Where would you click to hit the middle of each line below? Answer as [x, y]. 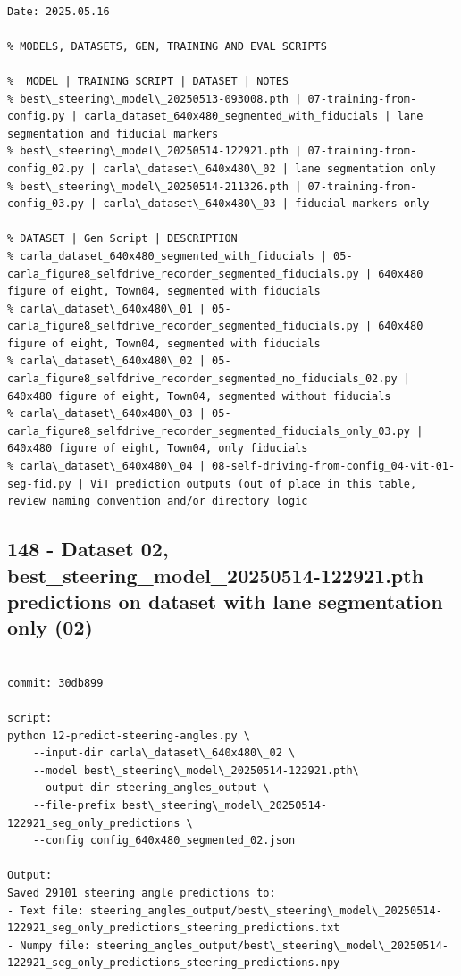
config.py [36, 117]
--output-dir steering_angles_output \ [151, 788]
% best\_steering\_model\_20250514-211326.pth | [155, 186]
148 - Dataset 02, [88, 549]
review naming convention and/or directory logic [158, 501]
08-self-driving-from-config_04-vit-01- [334, 467]
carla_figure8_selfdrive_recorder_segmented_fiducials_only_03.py [209, 431]
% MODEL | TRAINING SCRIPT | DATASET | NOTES [148, 81]
